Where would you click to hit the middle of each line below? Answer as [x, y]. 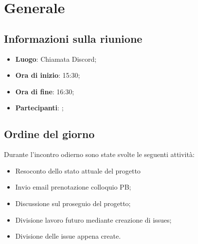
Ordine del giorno [49, 134]
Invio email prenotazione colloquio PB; [73, 187]
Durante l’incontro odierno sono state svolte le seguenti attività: [99, 154]
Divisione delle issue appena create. [68, 236]
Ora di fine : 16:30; [45, 91]
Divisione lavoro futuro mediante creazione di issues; [93, 219]
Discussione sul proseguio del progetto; [73, 203]
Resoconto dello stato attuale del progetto [78, 170]
